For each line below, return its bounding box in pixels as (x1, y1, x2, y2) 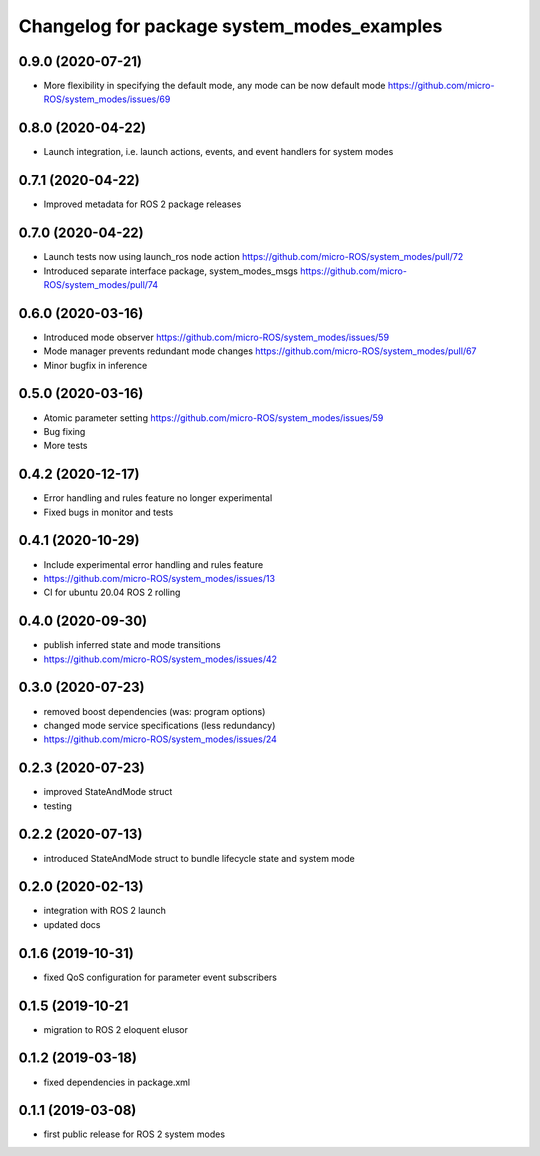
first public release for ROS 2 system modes (43, 1128, 225, 1140)
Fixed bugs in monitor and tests (43, 506, 174, 518)
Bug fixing (43, 425, 86, 437)
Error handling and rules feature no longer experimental (43, 492, 273, 504)
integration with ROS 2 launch (43, 905, 167, 917)
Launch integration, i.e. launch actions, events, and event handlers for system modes (43, 146, 394, 158)
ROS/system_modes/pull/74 (43, 278, 159, 290)
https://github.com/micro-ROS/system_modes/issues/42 (43, 653, 278, 665)
